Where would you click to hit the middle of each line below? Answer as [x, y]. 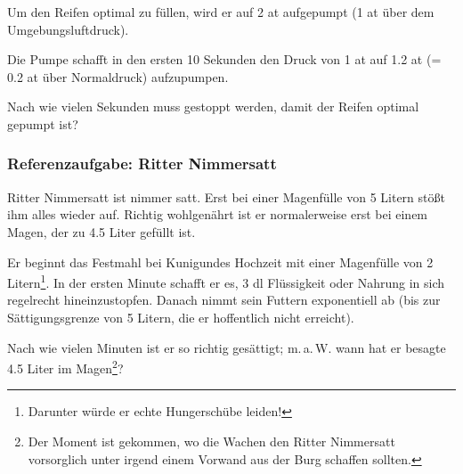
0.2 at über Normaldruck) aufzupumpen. [118, 76]
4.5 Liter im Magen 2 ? [65, 367]
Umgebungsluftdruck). [68, 29]
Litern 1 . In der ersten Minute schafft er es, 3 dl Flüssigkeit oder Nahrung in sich [226, 281]
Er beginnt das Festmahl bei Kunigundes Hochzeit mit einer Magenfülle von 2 [220, 262]
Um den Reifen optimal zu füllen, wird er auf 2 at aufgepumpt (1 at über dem [221, 12]
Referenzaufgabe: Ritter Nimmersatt [142, 163]
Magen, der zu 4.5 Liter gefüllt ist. [102, 231]
